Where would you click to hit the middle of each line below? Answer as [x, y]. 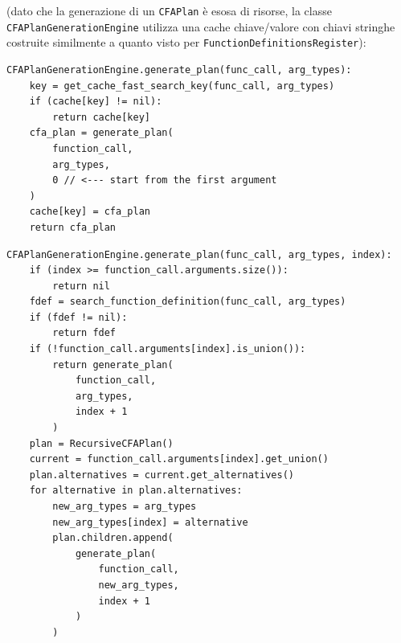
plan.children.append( [113, 538]
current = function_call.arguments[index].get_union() [179, 459]
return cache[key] [101, 117]
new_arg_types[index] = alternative [150, 522]
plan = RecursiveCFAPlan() [101, 443]
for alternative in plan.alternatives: [136, 491]
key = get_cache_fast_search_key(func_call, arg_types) [182, 86]
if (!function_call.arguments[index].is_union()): [168, 349]
